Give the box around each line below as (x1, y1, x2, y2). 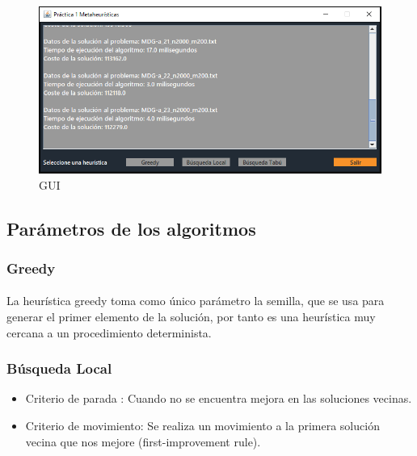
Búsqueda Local (6, 358, 112, 379)
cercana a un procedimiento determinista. (6, 324, 212, 341)
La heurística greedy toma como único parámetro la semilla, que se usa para (6, 292, 385, 309)
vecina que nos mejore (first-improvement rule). (25, 433, 261, 450)
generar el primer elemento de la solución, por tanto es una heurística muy (6, 307, 376, 324)
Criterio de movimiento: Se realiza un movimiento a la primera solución (25, 416, 380, 433)
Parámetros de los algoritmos (6, 215, 256, 241)
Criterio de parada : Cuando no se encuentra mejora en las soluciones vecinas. (25, 390, 412, 407)
